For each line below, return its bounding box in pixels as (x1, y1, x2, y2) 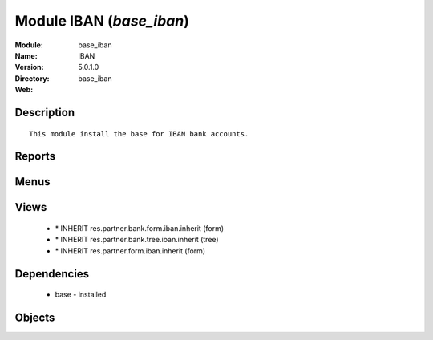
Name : (14, 51, 38, 60)
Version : (14, 63, 44, 72)
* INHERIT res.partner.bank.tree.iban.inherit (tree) (55, 235, 220, 245)
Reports (14, 149, 56, 164)
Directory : (14, 73, 50, 83)
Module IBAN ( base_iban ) (14, 12, 190, 30)
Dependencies (14, 267, 90, 281)
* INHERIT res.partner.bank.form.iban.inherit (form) (55, 223, 225, 233)
